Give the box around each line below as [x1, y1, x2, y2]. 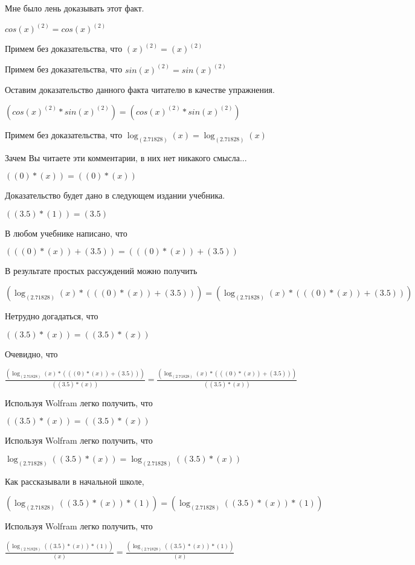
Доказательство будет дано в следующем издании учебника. [5, 189, 225, 202]
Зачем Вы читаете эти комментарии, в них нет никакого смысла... [5, 151, 247, 164]
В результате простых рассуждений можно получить [5, 264, 198, 277]
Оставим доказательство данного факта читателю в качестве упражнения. [5, 83, 275, 96]
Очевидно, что [5, 347, 58, 360]
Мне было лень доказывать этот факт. [5, 2, 144, 14]
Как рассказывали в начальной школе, [5, 474, 144, 487]
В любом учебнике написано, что [5, 226, 127, 239]
